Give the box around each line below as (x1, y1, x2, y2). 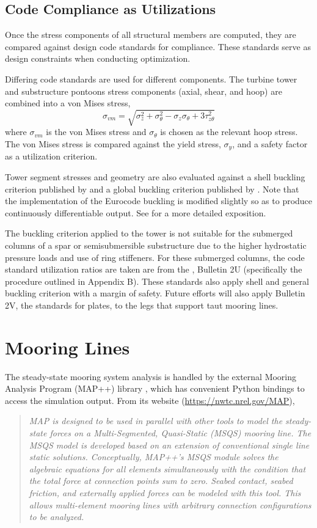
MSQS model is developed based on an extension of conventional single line (29, 438, 310, 451)
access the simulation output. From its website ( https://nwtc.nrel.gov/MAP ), (5, 394, 295, 406)
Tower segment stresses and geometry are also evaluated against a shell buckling (5, 170, 305, 183)
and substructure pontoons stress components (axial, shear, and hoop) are (5, 84, 282, 97)
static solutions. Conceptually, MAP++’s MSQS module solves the (29, 450, 279, 463)
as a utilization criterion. (5, 150, 98, 163)
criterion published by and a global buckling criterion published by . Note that (5, 182, 299, 195)
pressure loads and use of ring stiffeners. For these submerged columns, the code (5, 251, 305, 263)
